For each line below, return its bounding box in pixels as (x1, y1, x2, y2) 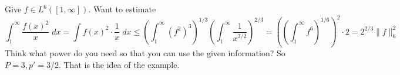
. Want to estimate (88, 3, 156, 15)
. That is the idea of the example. (58, 58, 180, 70)
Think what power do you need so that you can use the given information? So (5, 47, 285, 59)
